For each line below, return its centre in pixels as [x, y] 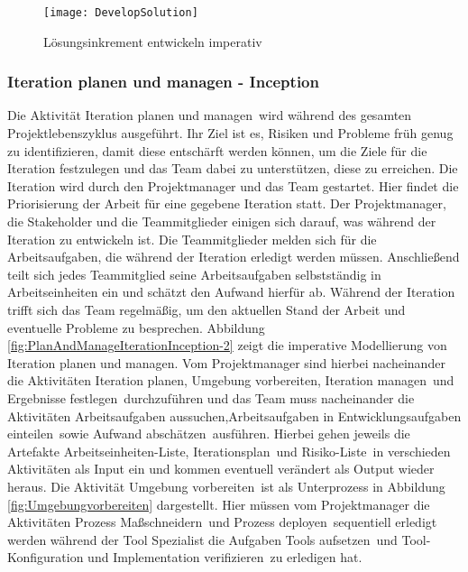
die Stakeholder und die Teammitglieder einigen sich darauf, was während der [222, 221]
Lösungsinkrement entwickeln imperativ [153, 41]
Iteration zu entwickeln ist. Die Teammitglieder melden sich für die [192, 239]
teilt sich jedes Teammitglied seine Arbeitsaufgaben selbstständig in [194, 274]
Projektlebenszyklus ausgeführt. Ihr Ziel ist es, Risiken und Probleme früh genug [230, 133]
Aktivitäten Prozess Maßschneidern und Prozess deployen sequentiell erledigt [222, 522]
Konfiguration [46, 557]
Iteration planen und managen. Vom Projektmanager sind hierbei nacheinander [226, 362]
